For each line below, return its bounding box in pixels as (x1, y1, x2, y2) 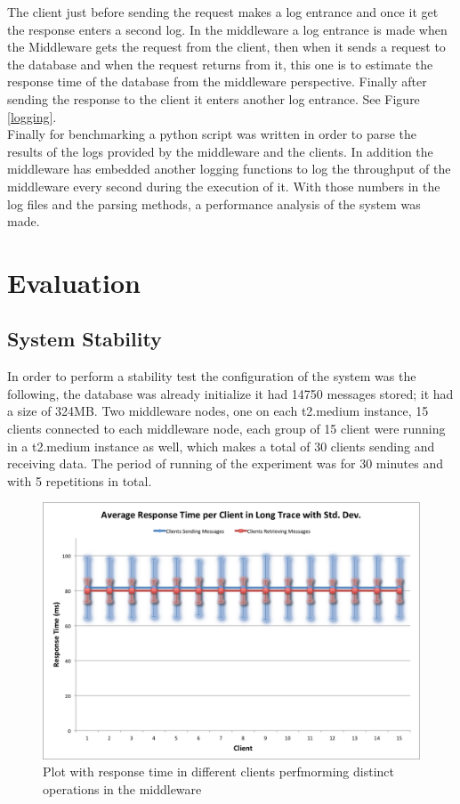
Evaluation (7, 264, 141, 300)
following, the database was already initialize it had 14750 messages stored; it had (7, 384, 454, 402)
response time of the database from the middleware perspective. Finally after (7, 72, 427, 91)
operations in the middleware (43, 779, 202, 798)
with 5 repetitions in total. (7, 471, 152, 490)
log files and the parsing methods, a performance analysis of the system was (7, 194, 421, 213)
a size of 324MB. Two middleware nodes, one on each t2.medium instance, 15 (7, 402, 429, 420)
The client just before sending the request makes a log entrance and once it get (7, 3, 439, 20)
